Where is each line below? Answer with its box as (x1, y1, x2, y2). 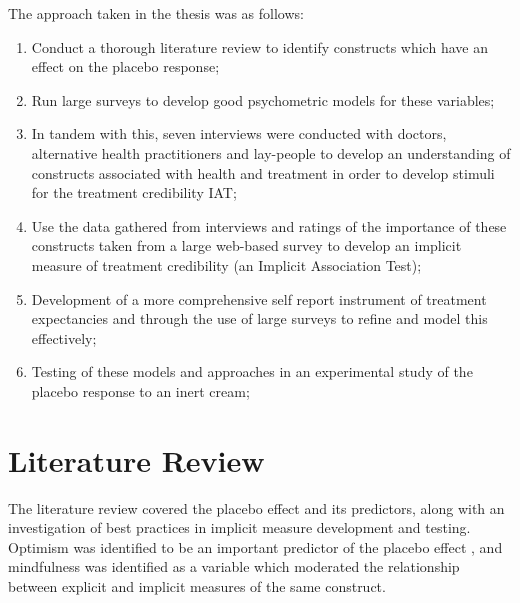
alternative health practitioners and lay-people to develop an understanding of (31, 142, 511, 163)
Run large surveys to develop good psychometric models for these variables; (31, 89, 495, 110)
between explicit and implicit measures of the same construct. (8, 576, 386, 596)
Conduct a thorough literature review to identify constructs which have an (31, 36, 488, 57)
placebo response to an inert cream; (31, 380, 250, 401)
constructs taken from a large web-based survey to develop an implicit (31, 235, 462, 256)
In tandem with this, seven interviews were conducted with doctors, (31, 123, 447, 144)
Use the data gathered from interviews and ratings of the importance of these (31, 215, 507, 236)
